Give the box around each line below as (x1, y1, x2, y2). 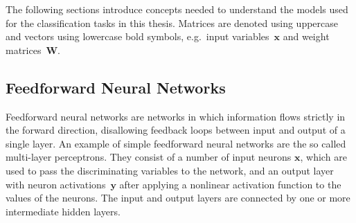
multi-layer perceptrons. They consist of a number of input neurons (6, 150, 292, 164)
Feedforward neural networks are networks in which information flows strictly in (6, 109, 346, 123)
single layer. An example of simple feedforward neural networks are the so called (6, 136, 346, 150)
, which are (300, 150, 347, 164)
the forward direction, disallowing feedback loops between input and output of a (6, 123, 346, 137)
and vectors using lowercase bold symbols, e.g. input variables (6, 29, 269, 44)
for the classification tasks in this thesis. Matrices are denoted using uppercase (6, 15, 339, 30)
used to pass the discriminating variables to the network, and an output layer (6, 163, 334, 177)
